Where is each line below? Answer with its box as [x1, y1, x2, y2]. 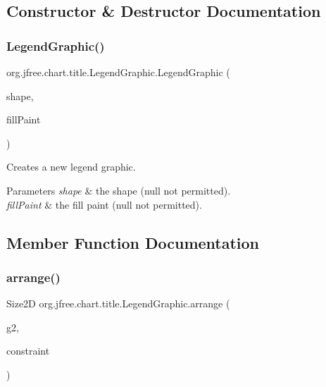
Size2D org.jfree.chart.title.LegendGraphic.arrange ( [6, 296, 230, 311]
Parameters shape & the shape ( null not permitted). [6, 183, 231, 197]
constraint [6, 343, 50, 358]
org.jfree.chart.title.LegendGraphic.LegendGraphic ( [6, 65, 230, 79]
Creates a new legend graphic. [6, 159, 136, 174]
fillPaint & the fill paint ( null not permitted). [6, 197, 202, 211]
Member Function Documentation [6, 231, 260, 253]
